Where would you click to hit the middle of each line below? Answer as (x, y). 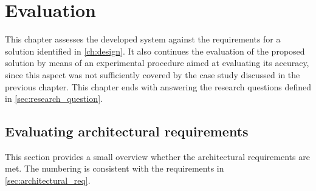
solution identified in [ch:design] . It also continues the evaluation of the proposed (155, 51)
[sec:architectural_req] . (48, 180)
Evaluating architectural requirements (127, 131)
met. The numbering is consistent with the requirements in (115, 168)
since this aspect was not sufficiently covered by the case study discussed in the (153, 74)
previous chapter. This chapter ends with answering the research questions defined (158, 86)
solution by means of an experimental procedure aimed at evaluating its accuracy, (157, 63)
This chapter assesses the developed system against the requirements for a (143, 39)
